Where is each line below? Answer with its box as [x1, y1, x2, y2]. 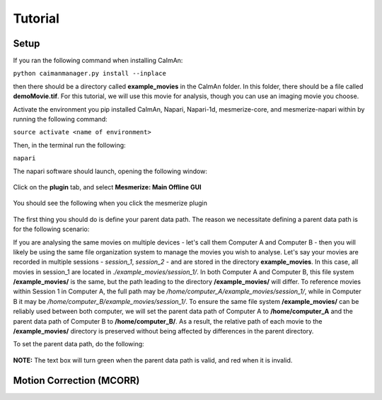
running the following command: [13, 115, 108, 124]
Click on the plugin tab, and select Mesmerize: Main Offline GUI [13, 182, 202, 191]
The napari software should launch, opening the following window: [13, 167, 208, 175]
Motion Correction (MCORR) [13, 375, 140, 387]
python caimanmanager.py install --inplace [13, 69, 166, 78]
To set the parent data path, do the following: [13, 340, 144, 348]
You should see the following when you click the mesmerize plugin [13, 199, 208, 208]
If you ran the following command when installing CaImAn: [13, 57, 183, 65]
